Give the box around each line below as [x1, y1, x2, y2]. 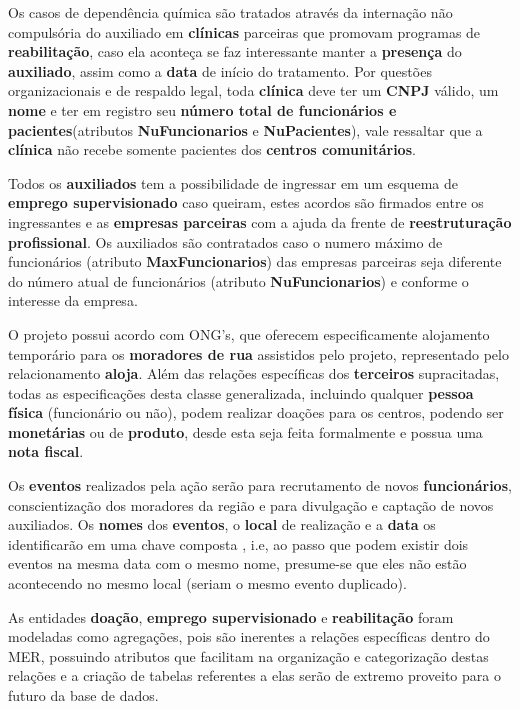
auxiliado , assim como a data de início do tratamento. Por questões [8, 60, 432, 81]
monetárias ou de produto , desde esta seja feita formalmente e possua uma [8, 421, 483, 442]
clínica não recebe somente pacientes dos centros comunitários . [8, 139, 416, 160]
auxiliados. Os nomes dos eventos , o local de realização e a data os [8, 514, 436, 535]
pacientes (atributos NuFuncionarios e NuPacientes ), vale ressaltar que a [8, 119, 483, 140]
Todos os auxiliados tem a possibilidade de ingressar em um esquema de [8, 172, 458, 193]
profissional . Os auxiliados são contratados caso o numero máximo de [8, 231, 443, 252]
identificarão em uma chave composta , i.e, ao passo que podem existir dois [8, 533, 469, 554]
